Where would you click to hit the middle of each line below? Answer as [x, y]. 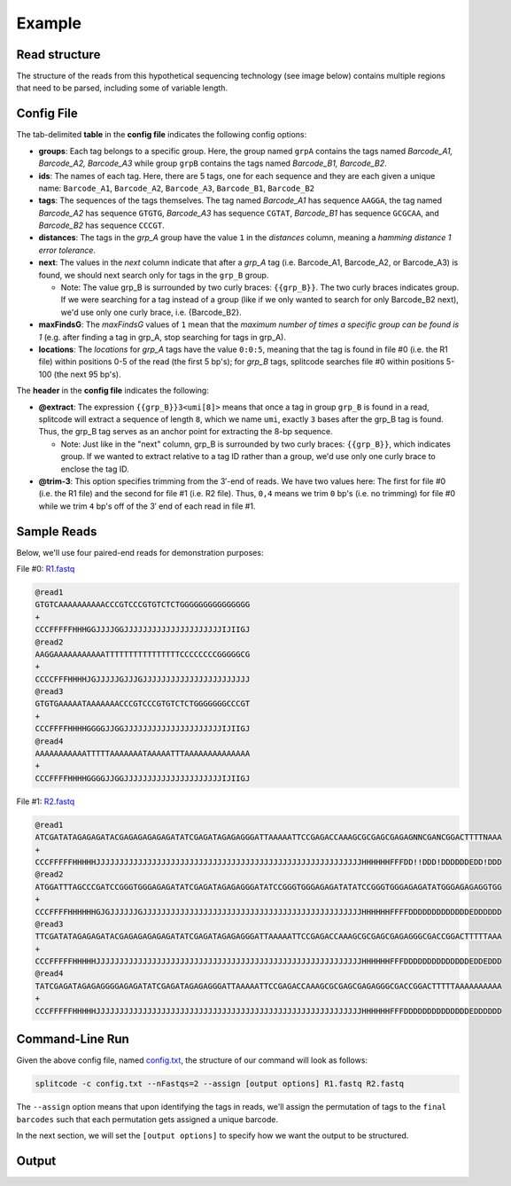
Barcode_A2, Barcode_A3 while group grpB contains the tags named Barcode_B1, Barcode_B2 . [213, 163]
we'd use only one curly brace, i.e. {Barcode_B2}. [151, 312]
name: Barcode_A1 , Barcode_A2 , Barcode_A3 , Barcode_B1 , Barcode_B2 [176, 188]
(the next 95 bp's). [87, 374]
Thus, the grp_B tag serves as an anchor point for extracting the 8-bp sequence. [186, 432]
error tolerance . [67, 250]
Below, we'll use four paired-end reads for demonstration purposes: [140, 552]
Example [49, 23]
